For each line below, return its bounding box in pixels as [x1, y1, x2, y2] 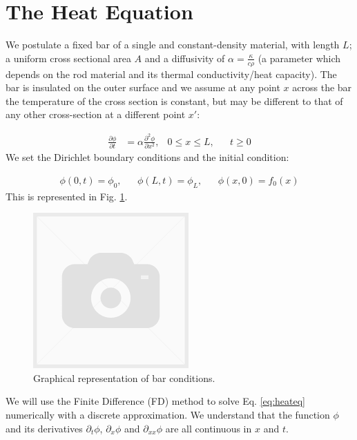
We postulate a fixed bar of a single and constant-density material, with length [6, 37, 340, 52]
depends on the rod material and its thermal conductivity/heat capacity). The [6, 66, 337, 81]
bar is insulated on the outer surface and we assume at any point [6, 80, 280, 95]
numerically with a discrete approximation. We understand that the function [6, 407, 330, 421]
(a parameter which [258, 50, 341, 65]
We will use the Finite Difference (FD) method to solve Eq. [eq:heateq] [6, 394, 305, 408]
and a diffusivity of [144, 50, 225, 65]
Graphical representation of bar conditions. [33, 370, 215, 385]
